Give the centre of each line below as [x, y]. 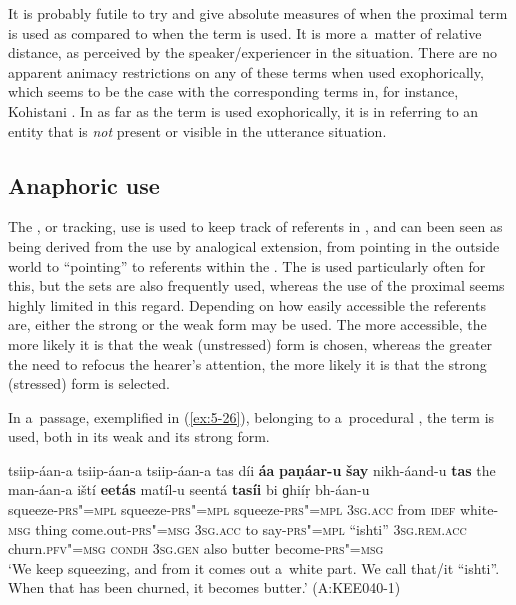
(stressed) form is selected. [89, 383]
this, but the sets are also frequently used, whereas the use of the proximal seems [256, 285]
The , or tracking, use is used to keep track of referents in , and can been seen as [255, 226]
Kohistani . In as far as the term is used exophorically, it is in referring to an [243, 110]
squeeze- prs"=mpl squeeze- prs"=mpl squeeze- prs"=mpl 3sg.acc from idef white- [253, 509]
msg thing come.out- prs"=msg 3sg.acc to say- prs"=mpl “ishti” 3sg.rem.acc [237, 528]
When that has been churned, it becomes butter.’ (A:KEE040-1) [204, 587]
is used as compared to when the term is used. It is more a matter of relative [245, 32]
